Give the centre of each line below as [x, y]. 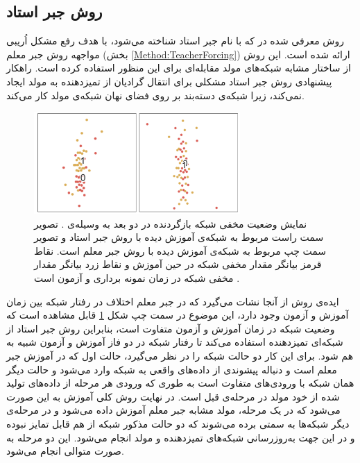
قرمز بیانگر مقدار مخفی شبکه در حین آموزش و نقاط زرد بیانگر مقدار [178, 264]
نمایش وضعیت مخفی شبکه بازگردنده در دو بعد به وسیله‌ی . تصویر [171, 223]
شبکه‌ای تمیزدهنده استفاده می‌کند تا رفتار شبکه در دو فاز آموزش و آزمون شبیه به [175, 342]
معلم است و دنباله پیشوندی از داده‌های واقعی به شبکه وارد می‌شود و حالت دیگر [172, 369]
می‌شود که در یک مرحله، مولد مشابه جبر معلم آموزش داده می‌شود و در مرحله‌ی [173, 410]
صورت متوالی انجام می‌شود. [65, 451]
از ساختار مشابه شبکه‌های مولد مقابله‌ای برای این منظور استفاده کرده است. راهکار [179, 68]
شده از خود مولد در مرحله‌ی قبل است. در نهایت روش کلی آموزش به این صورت [173, 396]
